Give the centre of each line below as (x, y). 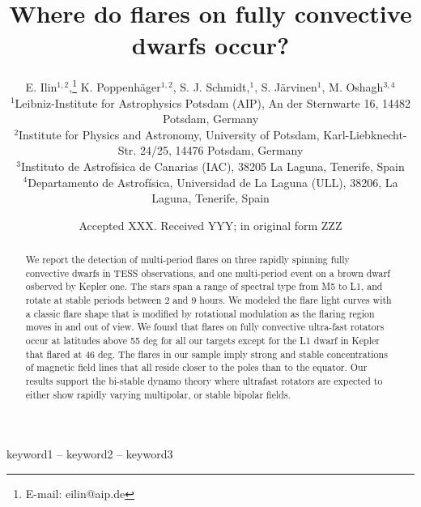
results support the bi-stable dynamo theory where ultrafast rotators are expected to (204, 381)
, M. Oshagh (353, 86)
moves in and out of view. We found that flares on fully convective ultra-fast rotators (205, 327)
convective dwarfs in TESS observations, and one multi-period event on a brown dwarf (208, 273)
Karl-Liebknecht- (365, 134)
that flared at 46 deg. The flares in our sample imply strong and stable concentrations (206, 354)
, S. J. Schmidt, (211, 86)
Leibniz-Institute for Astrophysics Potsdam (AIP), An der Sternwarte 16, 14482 (213, 102)
